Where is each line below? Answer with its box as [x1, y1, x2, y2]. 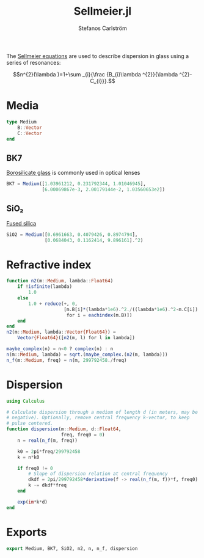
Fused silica [6, 219, 37, 227]
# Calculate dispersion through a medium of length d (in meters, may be [6, 409, 199, 415]
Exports [6, 525, 47, 539]
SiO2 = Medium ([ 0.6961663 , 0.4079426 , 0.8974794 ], [6, 231, 138, 238]
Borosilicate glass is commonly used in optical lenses [6, 169, 140, 177]
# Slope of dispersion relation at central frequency [28, 471, 168, 477]
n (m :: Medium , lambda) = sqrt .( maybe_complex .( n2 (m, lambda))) [6, 351, 168, 358]
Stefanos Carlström [78, 24, 127, 32]
